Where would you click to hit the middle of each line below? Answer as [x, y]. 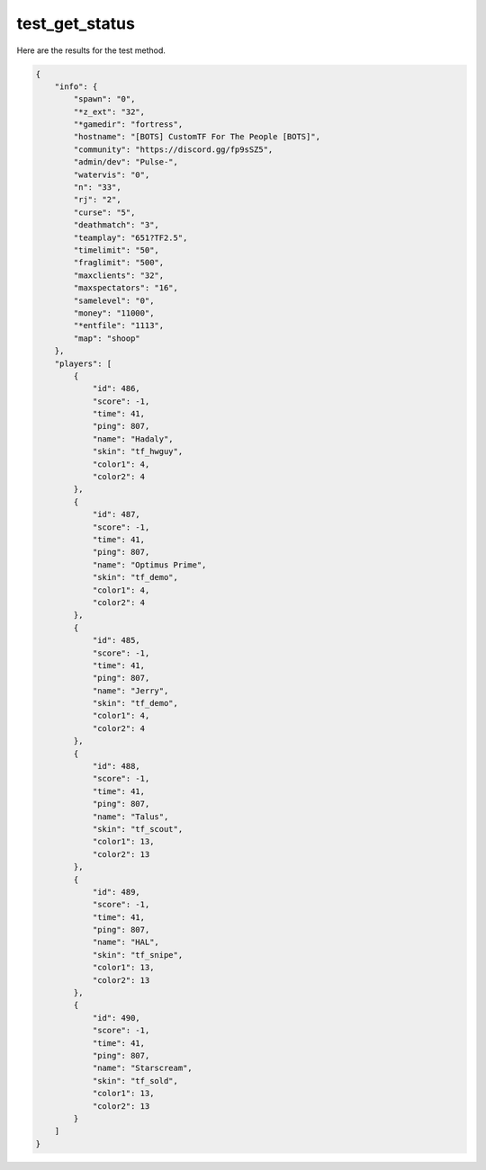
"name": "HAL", [126, 942]
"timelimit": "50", [116, 250]
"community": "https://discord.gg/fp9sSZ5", [173, 149]
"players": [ [83, 363]
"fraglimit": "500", [119, 263]
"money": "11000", [114, 313]
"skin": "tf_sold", [135, 1081]
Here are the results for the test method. [91, 50]
